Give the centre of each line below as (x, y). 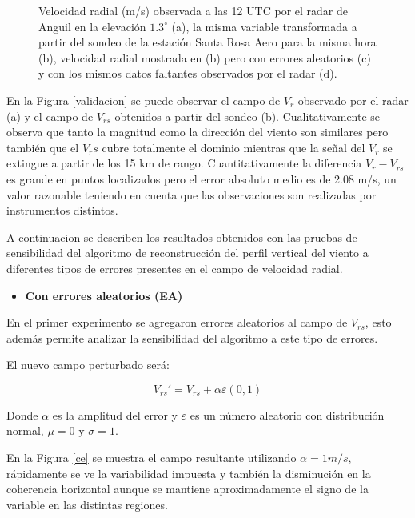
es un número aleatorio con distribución (287, 414)
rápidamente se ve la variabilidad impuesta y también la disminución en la (189, 473)
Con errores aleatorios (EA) (104, 295)
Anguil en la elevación (92, 26)
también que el (43, 147)
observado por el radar (353, 100)
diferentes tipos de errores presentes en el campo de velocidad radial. (175, 268)
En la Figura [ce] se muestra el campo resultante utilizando (152, 458)
